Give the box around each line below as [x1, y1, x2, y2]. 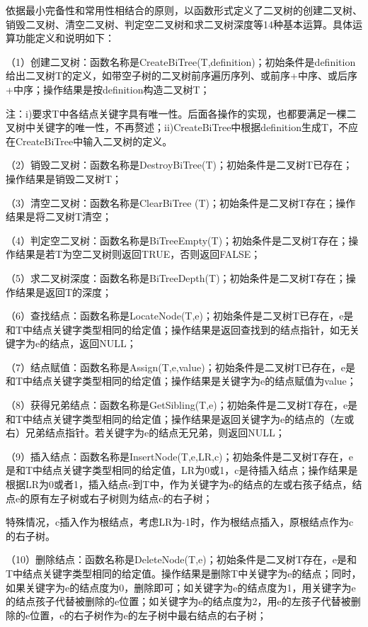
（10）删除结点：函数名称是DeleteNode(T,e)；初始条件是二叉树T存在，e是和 [6, 552, 357, 567]
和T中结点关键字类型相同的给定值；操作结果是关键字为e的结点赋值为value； [6, 373, 357, 388]
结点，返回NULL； [50, 336, 137, 351]
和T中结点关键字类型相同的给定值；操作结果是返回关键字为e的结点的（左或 [6, 411, 355, 426]
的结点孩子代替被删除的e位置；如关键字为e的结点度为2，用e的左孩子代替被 [6, 594, 351, 609]
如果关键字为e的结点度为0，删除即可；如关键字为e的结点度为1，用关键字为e [6, 580, 356, 594]
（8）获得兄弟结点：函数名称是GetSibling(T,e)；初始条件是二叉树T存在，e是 [6, 397, 358, 412]
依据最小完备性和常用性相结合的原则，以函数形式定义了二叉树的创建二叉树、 [6, 3, 362, 17]
